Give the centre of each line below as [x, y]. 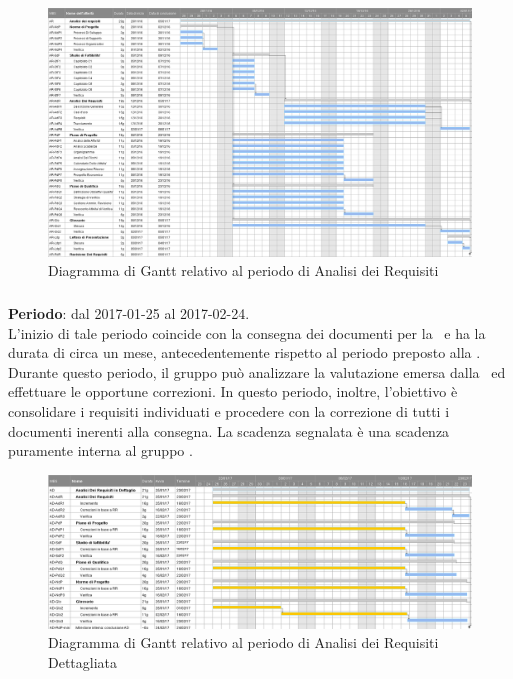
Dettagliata [83, 661]
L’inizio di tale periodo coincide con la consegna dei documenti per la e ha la [247, 332]
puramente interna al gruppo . [100, 450]
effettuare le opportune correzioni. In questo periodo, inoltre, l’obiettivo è [233, 391]
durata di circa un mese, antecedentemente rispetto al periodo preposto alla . [244, 352]
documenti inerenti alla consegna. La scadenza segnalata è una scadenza [229, 430]
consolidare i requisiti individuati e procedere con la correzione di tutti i [229, 410]
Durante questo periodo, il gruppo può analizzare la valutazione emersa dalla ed [257, 371]
